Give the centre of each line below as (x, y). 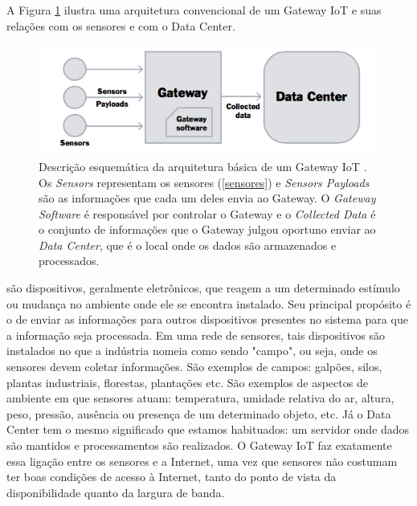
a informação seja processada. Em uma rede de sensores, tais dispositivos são (196, 335)
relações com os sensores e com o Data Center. (121, 25)
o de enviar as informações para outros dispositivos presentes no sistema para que (207, 319)
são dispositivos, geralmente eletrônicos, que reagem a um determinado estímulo (203, 288)
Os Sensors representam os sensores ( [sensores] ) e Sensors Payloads (204, 182)
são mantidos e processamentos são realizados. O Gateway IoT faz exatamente (199, 445)
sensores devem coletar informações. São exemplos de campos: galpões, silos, (194, 367)
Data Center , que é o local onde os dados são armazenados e (188, 245)
